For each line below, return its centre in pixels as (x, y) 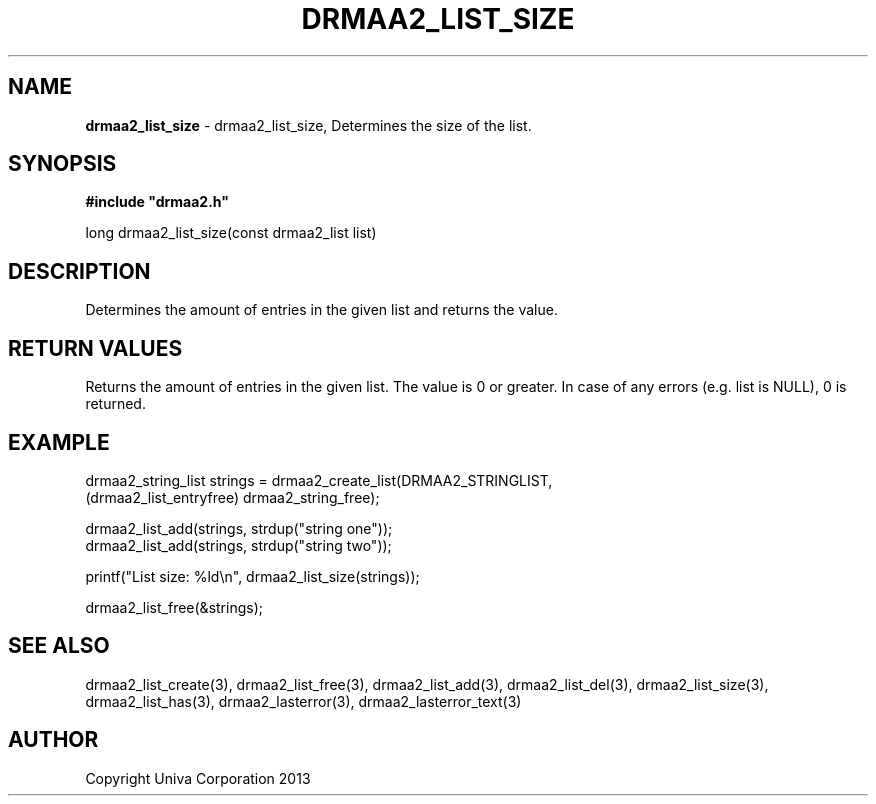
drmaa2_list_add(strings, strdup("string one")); (239, 528)
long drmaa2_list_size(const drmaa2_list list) (231, 233)
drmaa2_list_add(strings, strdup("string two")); (238, 545)
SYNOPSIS (62, 164)
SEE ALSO (59, 646)
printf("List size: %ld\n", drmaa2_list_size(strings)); (252, 576)
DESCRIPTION (79, 271)
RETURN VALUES (95, 348)
